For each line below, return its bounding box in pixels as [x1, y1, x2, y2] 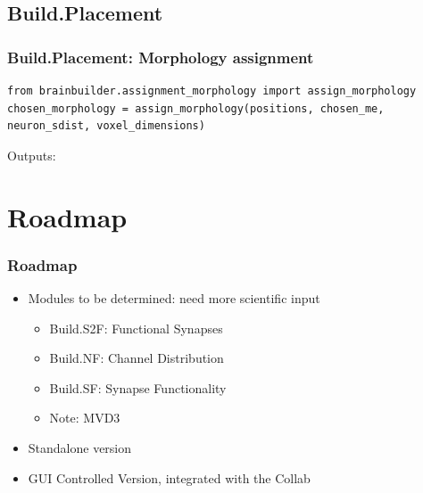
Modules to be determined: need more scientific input [28, 288, 320, 307]
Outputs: [7, 145, 56, 164]
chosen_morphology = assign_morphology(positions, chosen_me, [7, 102, 385, 115]
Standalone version [28, 438, 132, 456]
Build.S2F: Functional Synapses [49, 318, 223, 337]
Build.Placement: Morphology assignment [7, 45, 314, 68]
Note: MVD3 [49, 408, 120, 427]
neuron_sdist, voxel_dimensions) [7, 119, 205, 133]
